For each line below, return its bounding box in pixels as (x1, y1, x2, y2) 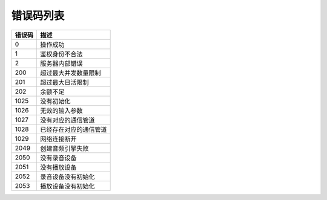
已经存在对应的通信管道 (40, 125, 107, 134)
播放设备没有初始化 (40, 182, 95, 190)
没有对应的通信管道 (40, 115, 95, 124)
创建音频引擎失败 (40, 144, 89, 152)
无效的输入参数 (40, 106, 83, 115)
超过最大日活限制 (40, 78, 89, 86)
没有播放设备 (40, 163, 77, 172)
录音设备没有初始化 (40, 172, 95, 181)
